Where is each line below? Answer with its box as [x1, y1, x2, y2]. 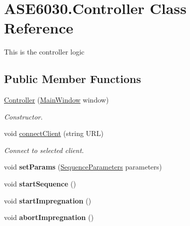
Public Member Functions [4, 71, 141, 86]
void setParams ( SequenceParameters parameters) [4, 161, 162, 172]
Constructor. [4, 111, 43, 121]
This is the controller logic [4, 46, 84, 57]
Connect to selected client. [4, 144, 84, 155]
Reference [4, 17, 73, 38]
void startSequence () [4, 178, 76, 189]
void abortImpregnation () [4, 212, 94, 222]
